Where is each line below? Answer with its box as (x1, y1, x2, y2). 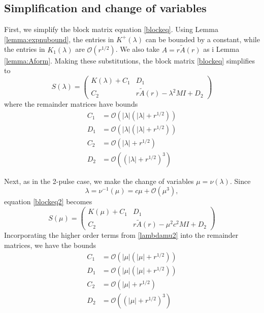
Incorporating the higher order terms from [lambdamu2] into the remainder (4, 230, 239, 240)
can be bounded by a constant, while (145, 34, 260, 44)
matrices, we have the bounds (4, 239, 96, 250)
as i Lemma (203, 44, 240, 54)
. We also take (115, 44, 160, 54)
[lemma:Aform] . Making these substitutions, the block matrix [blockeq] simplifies (4, 55, 255, 66)
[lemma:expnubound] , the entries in (4, 34, 114, 44)
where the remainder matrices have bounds (4, 99, 138, 109)
